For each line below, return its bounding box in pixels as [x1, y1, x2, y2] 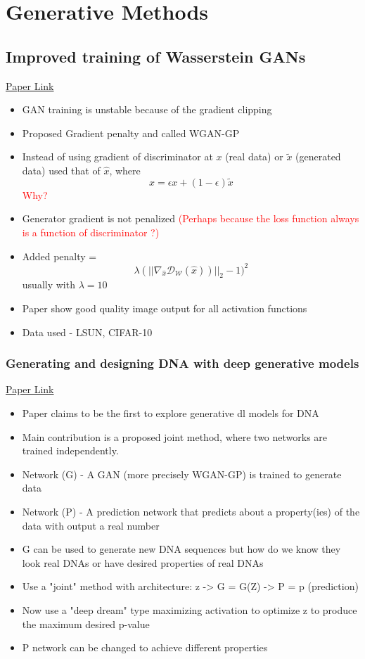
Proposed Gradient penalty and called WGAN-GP [22, 125, 240, 140]
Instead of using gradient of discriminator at [22, 149, 213, 164]
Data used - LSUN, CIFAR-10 [22, 324, 153, 339]
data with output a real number [22, 518, 160, 532]
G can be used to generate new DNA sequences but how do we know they [22, 542, 341, 556]
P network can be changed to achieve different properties [22, 640, 268, 655]
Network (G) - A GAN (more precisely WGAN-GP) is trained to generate [22, 466, 342, 481]
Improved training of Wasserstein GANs [6, 45, 306, 67]
